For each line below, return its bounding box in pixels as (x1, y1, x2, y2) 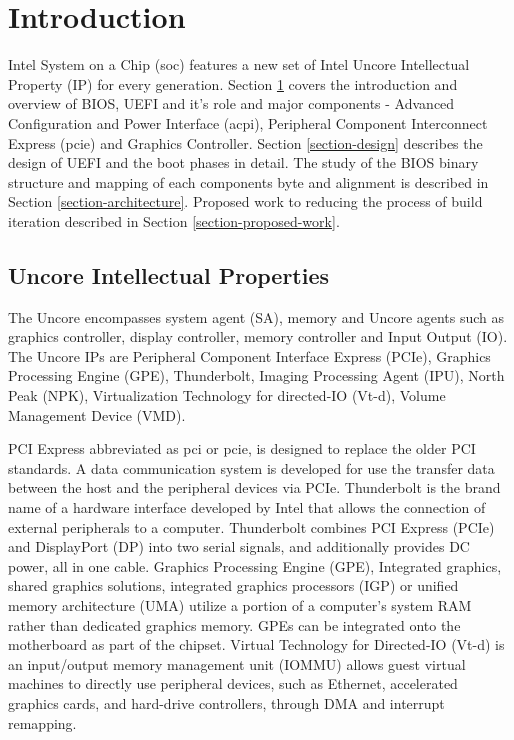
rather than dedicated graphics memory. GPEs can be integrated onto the (8, 614, 461, 635)
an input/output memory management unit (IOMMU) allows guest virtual (8, 653, 466, 674)
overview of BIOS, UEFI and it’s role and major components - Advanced (8, 93, 455, 114)
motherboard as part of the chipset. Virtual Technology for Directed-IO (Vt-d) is (8, 634, 505, 655)
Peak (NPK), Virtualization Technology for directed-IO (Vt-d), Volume (8, 385, 446, 406)
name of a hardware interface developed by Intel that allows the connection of (8, 497, 486, 518)
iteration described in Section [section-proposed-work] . (8, 210, 340, 231)
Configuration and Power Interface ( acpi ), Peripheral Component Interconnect (8, 112, 488, 133)
